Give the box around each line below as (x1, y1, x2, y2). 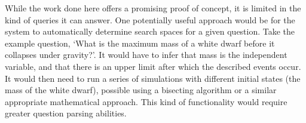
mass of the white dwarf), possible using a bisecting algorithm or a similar (5, 84, 277, 96)
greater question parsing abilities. (5, 107, 127, 119)
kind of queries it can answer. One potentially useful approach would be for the (5, 13, 295, 26)
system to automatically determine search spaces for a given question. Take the (5, 25, 295, 38)
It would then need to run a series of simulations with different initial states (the (5, 72, 301, 84)
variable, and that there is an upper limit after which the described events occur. (5, 60, 301, 72)
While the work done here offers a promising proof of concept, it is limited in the (5, 2, 301, 14)
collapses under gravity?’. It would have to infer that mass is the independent (5, 48, 287, 61)
